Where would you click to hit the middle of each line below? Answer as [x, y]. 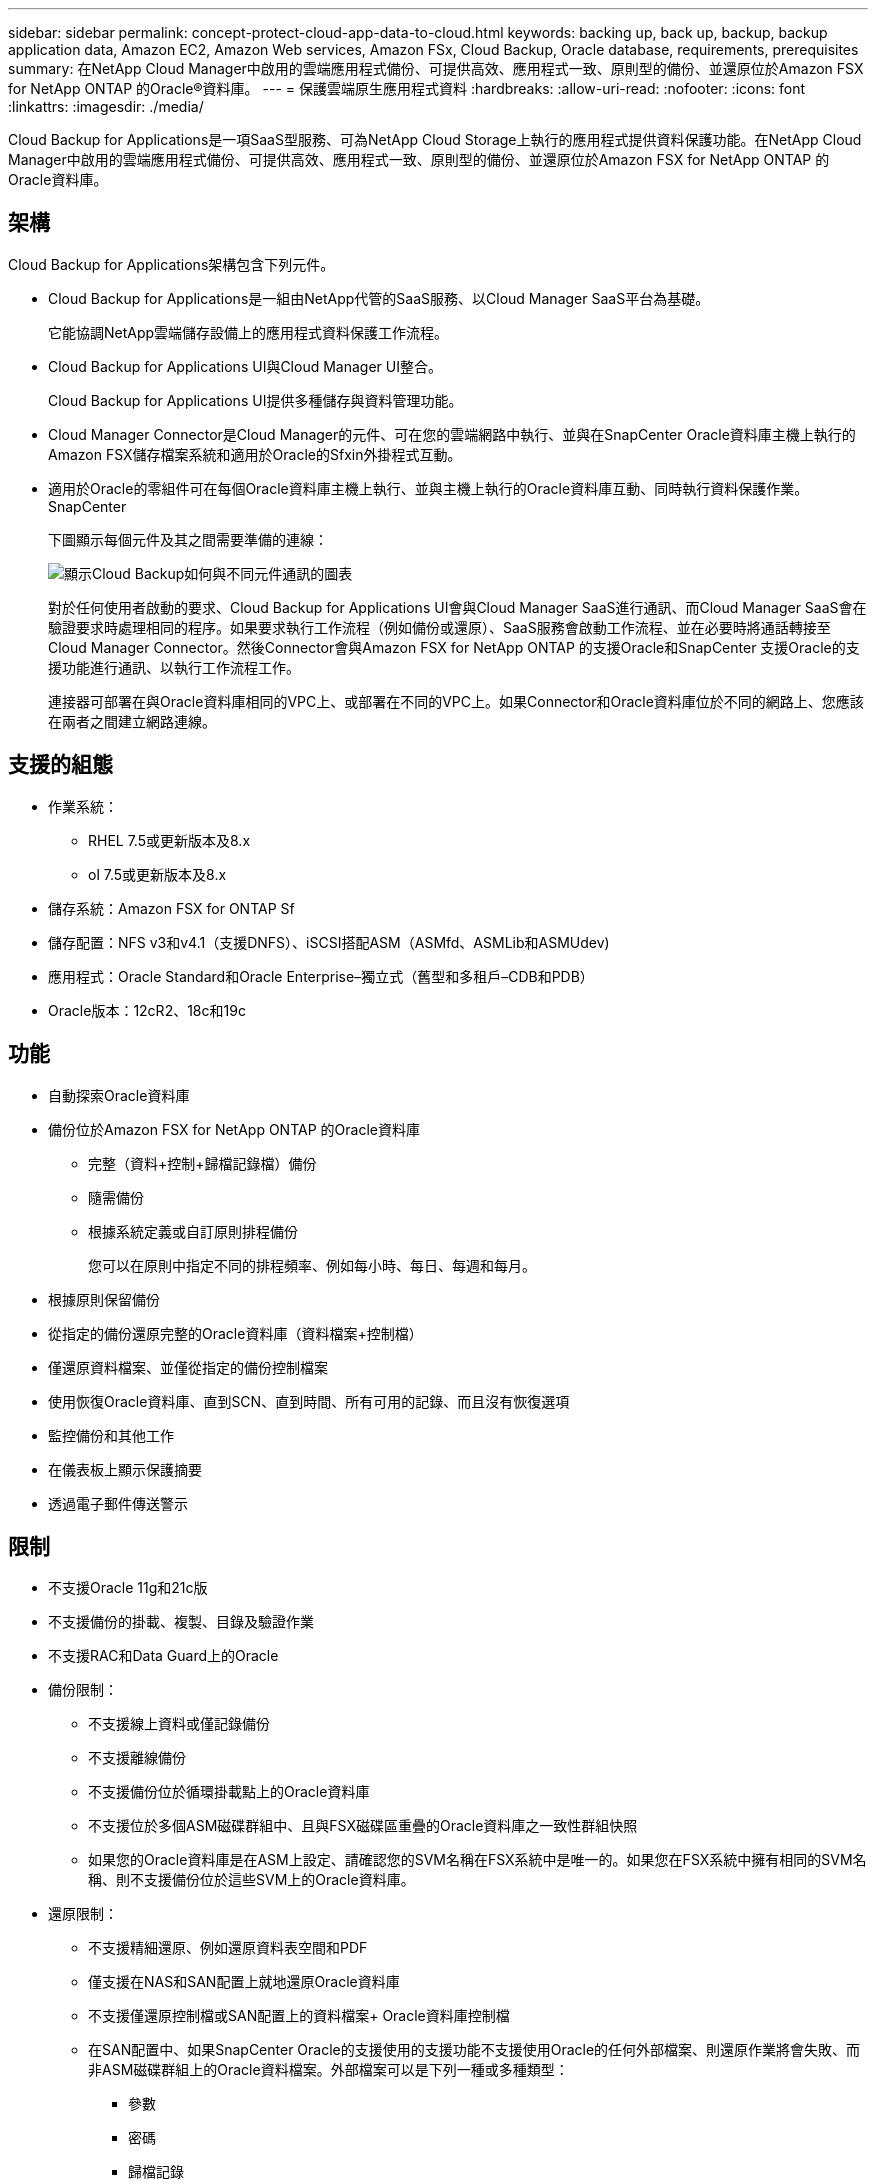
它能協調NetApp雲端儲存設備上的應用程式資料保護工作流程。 [248, 332]
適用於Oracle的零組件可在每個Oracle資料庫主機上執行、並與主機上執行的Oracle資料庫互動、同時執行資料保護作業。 [428, 488]
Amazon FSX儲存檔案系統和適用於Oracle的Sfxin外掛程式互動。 [255, 454]
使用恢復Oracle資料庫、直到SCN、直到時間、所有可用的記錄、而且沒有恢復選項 [309, 1401]
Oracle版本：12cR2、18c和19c [147, 1010]
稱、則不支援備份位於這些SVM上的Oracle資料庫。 [251, 1880]
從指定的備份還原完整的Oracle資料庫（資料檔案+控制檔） [235, 1333]
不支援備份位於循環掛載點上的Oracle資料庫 [229, 1792]
